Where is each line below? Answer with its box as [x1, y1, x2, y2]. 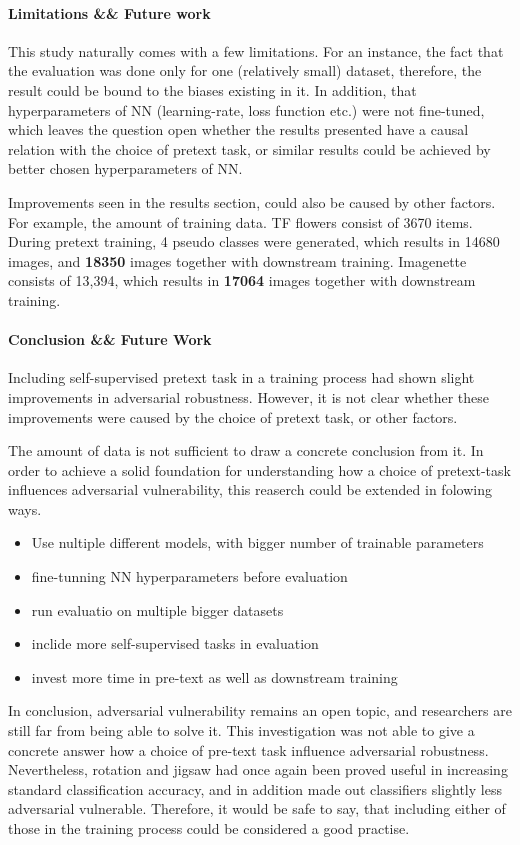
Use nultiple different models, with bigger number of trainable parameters [31, 532, 484, 553]
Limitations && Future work [8, 2, 211, 23]
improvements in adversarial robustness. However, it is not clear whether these [8, 386, 490, 407]
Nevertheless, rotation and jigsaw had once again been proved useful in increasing [8, 759, 508, 780]
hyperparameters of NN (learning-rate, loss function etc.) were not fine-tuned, [8, 99, 485, 120]
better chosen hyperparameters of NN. [8, 158, 243, 179]
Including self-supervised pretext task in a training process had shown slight [8, 367, 475, 388]
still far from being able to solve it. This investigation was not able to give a [8, 720, 475, 741]
